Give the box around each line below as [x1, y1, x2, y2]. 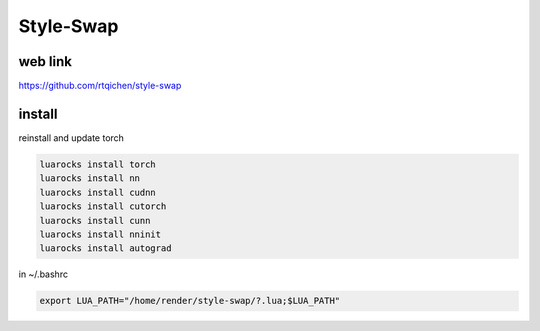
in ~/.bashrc [18, 268, 69, 280]
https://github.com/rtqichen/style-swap [18, 80, 182, 92]
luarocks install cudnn [39, 186, 157, 198]
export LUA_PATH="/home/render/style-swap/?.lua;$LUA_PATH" [39, 295, 341, 307]
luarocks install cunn [39, 215, 151, 226]
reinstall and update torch [18, 131, 125, 144]
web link [18, 53, 72, 70]
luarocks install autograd [39, 243, 172, 254]
